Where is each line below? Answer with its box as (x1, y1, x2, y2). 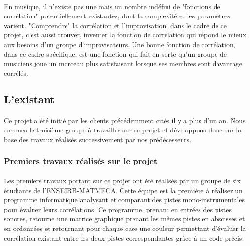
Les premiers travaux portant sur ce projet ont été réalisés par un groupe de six (4, 175, 241, 185)
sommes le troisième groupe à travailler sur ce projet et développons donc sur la (4, 125, 242, 135)
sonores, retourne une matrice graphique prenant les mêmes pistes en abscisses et (4, 213, 245, 224)
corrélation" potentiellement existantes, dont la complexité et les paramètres (4, 11, 230, 21)
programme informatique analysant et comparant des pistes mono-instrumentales (4, 195, 245, 205)
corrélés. (4, 67, 28, 78)
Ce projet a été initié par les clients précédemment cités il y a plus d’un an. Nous (4, 115, 246, 125)
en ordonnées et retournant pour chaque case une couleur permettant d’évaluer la (4, 223, 246, 233)
